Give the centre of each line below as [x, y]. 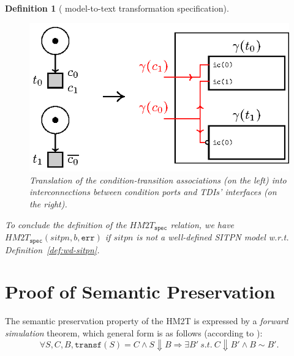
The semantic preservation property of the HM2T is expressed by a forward [147, 321]
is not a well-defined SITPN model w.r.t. [213, 237]
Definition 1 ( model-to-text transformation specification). [117, 8]
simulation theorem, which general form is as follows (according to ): [134, 332]
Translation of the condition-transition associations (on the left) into [158, 180]
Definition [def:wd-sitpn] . [52, 249]
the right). [48, 204]
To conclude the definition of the [66, 224]
